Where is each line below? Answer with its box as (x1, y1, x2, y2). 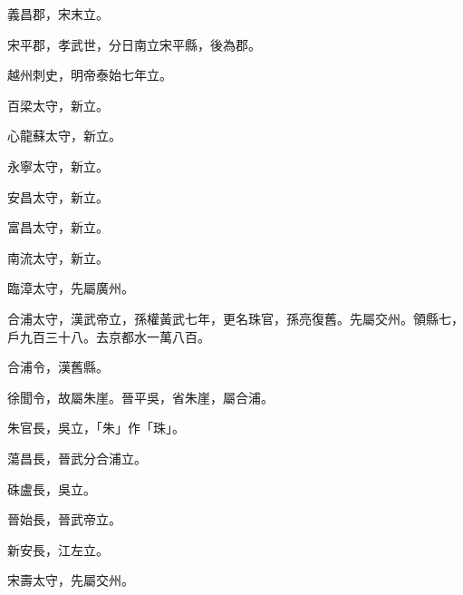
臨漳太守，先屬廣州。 (7, 278, 134, 297)
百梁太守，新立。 (7, 95, 109, 114)
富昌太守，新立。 (7, 218, 109, 237)
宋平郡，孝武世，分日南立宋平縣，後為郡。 (7, 34, 261, 54)
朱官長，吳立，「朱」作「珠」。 (7, 418, 185, 437)
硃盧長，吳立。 (7, 479, 96, 498)
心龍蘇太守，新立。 (7, 126, 121, 145)
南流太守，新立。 (7, 248, 109, 267)
